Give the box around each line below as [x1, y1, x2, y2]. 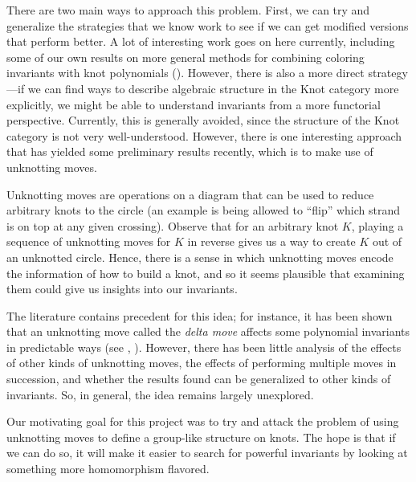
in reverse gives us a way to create [187, 233, 356, 250]
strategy [368, 64, 408, 81]
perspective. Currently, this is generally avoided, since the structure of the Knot [6, 112, 400, 129]
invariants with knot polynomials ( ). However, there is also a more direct [6, 64, 365, 81]
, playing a [351, 217, 404, 234]
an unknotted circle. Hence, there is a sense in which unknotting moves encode [6, 248, 394, 265]
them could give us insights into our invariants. [6, 280, 238, 297]
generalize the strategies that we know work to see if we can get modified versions [6, 17, 409, 34]
